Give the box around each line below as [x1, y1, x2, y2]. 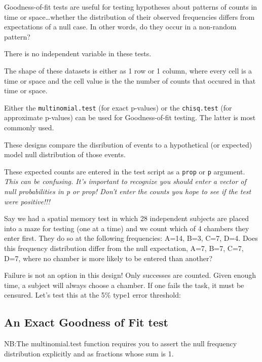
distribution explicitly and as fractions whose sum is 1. [4, 348, 174, 358]
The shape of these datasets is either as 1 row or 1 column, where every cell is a [4, 65, 252, 76]
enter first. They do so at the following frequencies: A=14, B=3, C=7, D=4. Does [4, 233, 258, 243]
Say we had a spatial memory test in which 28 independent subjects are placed [4, 213, 249, 224]
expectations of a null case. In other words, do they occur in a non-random [4, 21, 237, 32]
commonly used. [4, 122, 54, 132]
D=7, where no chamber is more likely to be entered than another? [4, 252, 213, 263]
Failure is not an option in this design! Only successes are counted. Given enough [4, 270, 256, 280]
